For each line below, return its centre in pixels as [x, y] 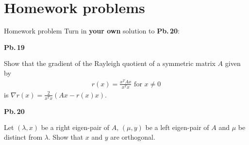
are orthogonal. [133, 137]
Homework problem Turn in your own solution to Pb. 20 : [92, 31]
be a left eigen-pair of [177, 127]
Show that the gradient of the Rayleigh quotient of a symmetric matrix [110, 63]
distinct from [23, 137]
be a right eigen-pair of [75, 127]
